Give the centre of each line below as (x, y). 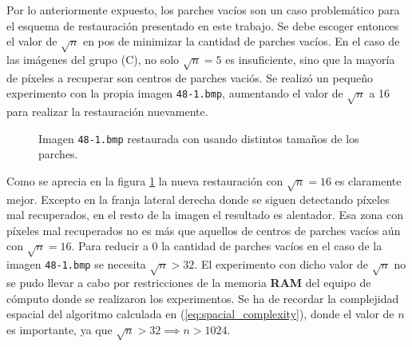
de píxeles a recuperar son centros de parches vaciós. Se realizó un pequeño (190, 77)
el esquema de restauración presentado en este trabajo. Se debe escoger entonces (203, 25)
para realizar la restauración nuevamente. (107, 112)
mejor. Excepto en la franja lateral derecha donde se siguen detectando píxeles (198, 199)
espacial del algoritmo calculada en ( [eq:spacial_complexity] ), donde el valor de (200, 314)
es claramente (368, 180)
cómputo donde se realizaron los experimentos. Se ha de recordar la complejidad (203, 298)
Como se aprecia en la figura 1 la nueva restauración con (145, 180)
